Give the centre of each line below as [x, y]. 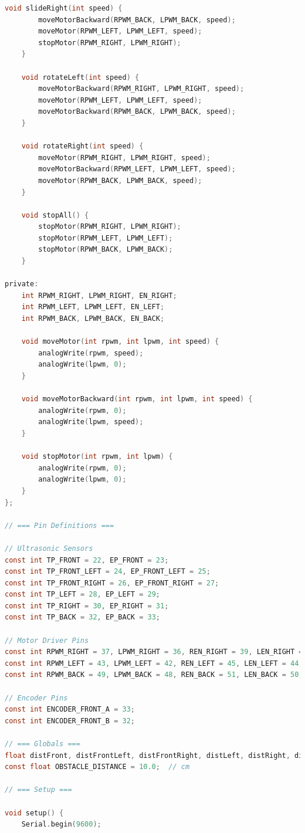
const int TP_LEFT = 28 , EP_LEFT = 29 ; [83, 595]
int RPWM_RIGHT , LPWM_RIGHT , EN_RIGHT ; [99, 295]
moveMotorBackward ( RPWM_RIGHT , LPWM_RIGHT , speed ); [141, 89]
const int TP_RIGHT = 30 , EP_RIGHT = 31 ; [87, 606]
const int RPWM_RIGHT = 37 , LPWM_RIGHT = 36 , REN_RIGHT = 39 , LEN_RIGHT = [154, 652]
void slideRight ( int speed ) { [64, 8]
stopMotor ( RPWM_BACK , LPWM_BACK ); [106, 250]
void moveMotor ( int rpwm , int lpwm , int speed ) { [120, 342]
